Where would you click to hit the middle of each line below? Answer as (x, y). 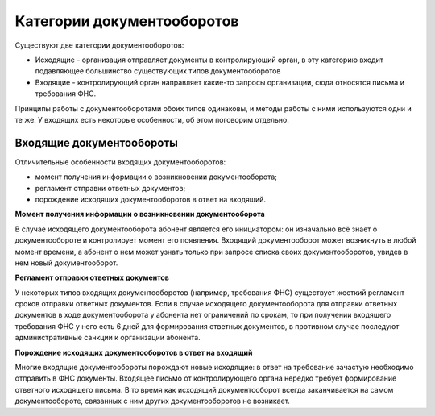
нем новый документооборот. (66, 263)
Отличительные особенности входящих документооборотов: (120, 162)
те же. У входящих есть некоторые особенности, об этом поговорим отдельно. (152, 119)
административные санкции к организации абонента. (108, 338)
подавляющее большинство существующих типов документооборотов (158, 71)
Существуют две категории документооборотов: (99, 45)
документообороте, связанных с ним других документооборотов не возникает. (152, 401)
